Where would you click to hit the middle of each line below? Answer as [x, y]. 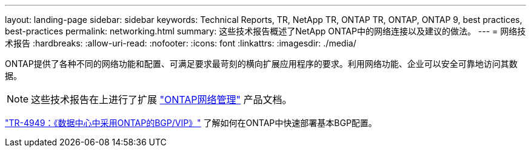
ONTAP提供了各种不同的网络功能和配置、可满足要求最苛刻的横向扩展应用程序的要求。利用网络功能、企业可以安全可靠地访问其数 [261, 64]
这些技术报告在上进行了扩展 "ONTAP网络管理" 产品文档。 [162, 100]
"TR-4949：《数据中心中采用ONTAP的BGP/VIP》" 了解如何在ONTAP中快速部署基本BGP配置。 [191, 123]
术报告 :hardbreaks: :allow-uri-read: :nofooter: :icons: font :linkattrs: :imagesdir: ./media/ [181, 43]
